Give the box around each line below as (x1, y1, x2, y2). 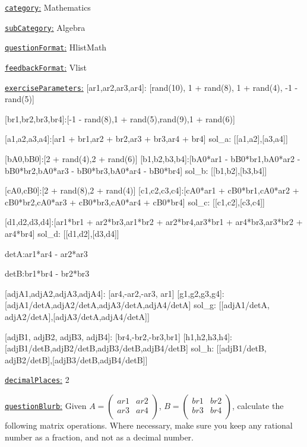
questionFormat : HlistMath (5, 41, 107, 53)
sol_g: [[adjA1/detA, (194, 299, 270, 311)
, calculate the (232, 400, 284, 412)
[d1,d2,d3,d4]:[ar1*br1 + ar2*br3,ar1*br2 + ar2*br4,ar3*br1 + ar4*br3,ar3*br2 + (5, 215, 303, 228)
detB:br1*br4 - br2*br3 (5, 267, 90, 280)
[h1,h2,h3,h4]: (183, 330, 232, 343)
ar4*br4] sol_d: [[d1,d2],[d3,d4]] (5, 227, 119, 240)
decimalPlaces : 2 (5, 373, 69, 386)
